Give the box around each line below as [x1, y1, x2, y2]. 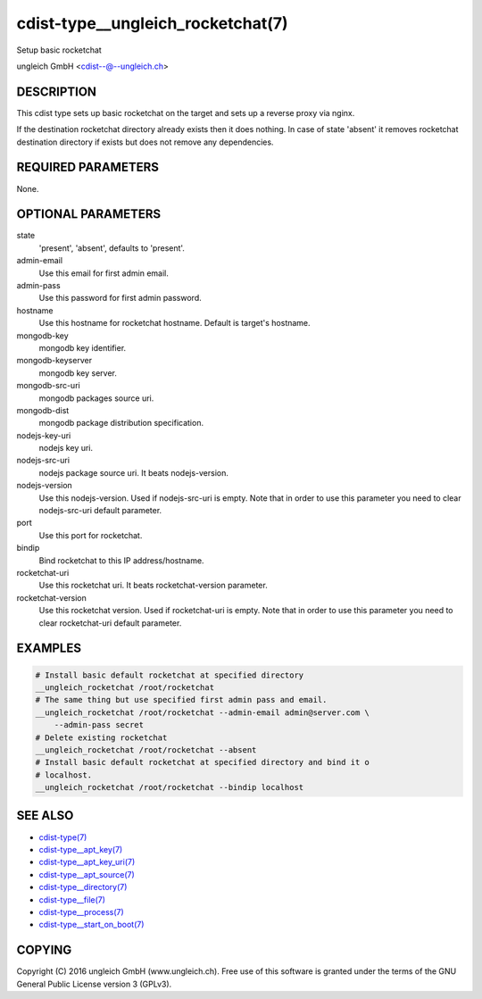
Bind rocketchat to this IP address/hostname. [38, 554, 204, 566]
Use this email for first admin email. [38, 268, 170, 279]
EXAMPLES [16, 641, 82, 656]
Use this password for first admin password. [38, 293, 202, 304]
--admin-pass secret [54, 720, 145, 730]
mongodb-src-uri [16, 380, 80, 391]
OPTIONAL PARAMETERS [16, 206, 162, 222]
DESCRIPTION [16, 84, 97, 99]
